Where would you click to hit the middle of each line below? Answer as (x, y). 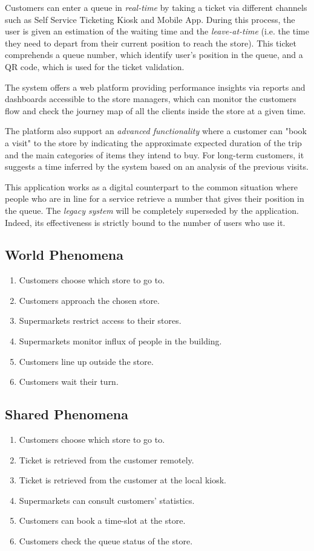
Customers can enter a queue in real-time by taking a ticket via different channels (156, 7)
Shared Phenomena (67, 414)
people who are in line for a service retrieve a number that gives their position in (155, 198)
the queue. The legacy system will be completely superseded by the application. (152, 210)
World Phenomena (64, 255)
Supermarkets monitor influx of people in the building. (120, 341)
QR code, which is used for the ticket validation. (95, 66)
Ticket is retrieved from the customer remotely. (106, 459)
